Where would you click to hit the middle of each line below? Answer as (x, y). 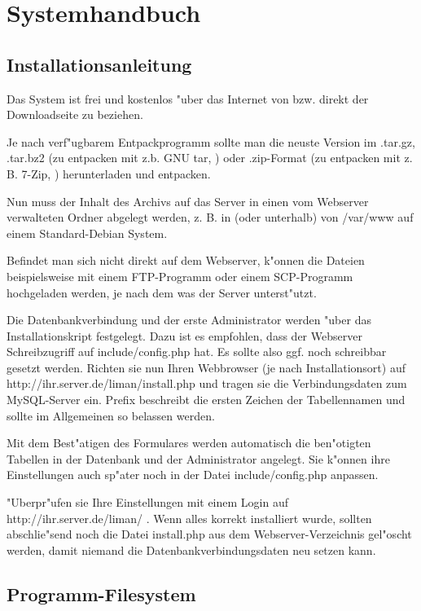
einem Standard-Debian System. (87, 233)
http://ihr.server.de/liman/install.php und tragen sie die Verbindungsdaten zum (207, 383)
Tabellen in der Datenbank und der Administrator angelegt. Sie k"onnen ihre (198, 458)
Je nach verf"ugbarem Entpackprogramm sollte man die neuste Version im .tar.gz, (211, 141)
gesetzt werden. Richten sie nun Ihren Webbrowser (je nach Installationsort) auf (206, 367)
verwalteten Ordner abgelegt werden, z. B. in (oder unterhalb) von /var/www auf (210, 217)
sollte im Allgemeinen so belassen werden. (111, 415)
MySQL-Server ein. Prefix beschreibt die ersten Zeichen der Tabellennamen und (206, 400)
